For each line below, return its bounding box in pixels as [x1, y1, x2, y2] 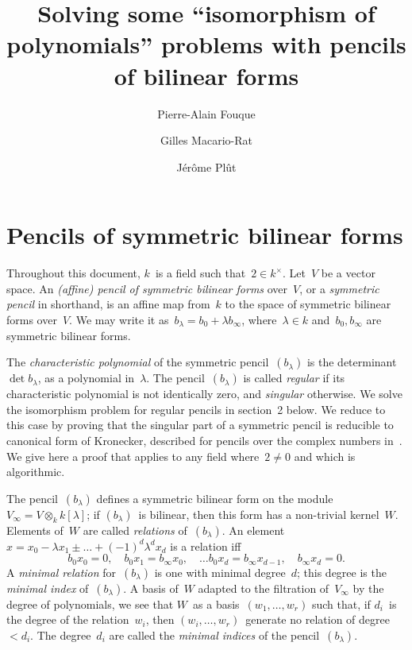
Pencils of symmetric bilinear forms [6, 219, 403, 251]
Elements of [6, 521, 64, 538]
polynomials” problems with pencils [6, 28, 406, 60]
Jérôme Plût [176, 158, 237, 175]
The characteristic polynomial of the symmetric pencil [6, 354, 269, 370]
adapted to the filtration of [198, 579, 329, 596]
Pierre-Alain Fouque [157, 105, 256, 122]
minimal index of [6, 579, 89, 596]
